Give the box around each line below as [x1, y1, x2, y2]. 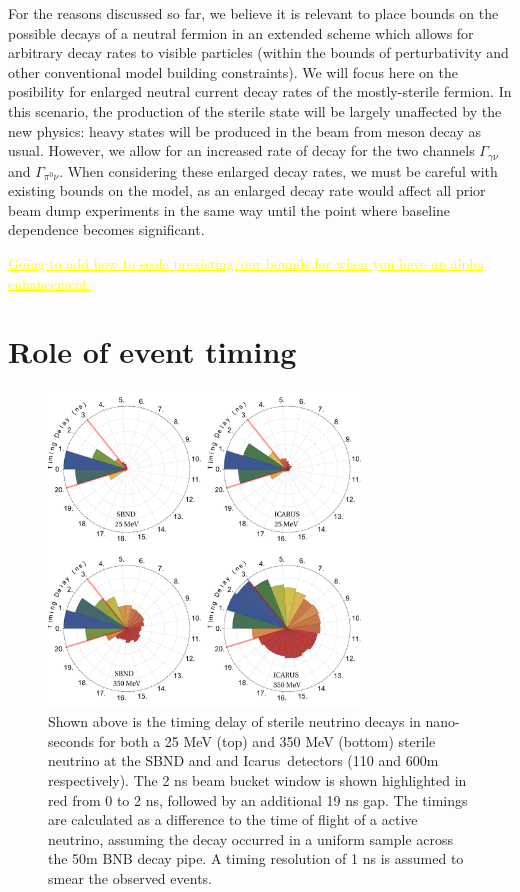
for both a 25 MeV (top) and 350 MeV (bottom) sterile [98, 730, 436, 751]
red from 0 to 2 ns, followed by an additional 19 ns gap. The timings [48, 789, 468, 810]
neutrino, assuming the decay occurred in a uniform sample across [48, 828, 454, 849]
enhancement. [8, 272, 92, 293]
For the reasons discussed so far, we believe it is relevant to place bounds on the [8, 3, 499, 23]
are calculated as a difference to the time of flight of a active [48, 809, 418, 830]
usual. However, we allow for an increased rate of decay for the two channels [8, 140, 475, 161]
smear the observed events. [48, 868, 212, 889]
